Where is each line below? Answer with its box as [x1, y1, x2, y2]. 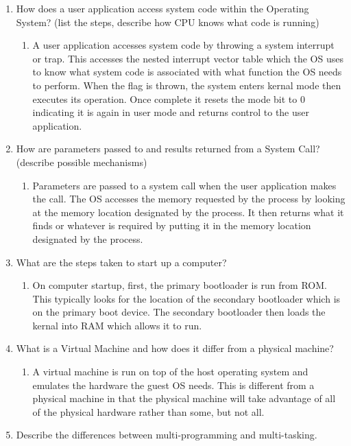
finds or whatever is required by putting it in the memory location [32, 218, 311, 233]
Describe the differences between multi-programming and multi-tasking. [16, 427, 317, 442]
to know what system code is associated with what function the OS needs [32, 64, 342, 79]
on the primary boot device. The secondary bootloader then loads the [32, 305, 326, 319]
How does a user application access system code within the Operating [16, 1, 309, 15]
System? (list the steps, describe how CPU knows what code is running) [16, 14, 319, 29]
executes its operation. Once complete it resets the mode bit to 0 [32, 91, 305, 106]
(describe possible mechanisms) [16, 154, 147, 169]
